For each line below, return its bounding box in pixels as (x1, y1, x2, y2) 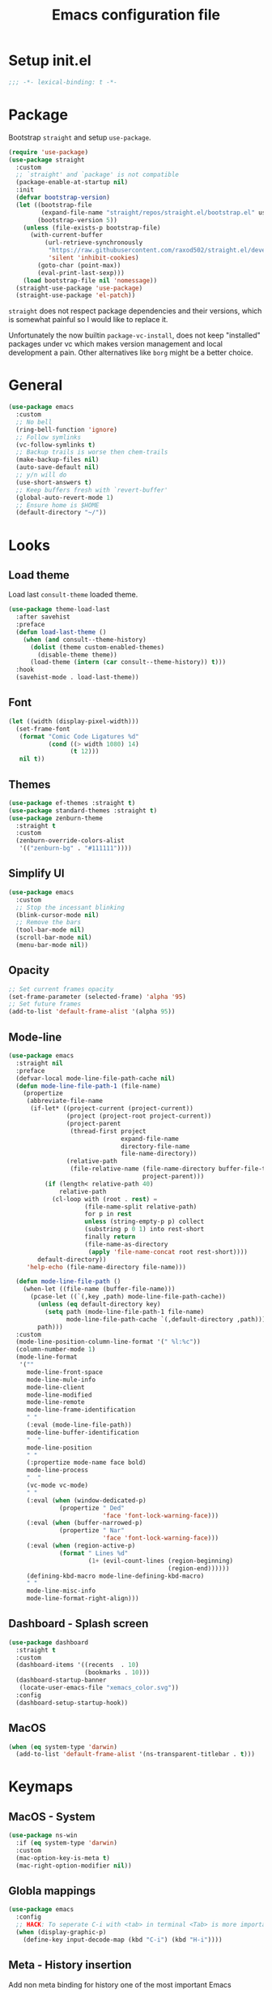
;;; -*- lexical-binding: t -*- (8, 78, 117, 86)
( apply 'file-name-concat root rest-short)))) (87, 1247, 249, 1256)
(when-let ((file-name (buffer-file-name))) (23, 1285, 176, 1294)
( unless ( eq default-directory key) (37, 1300, 161, 1308)
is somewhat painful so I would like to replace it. (8, 315, 168, 325)
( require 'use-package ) (8, 148, 89, 156)
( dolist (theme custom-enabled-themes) (29, 643, 164, 651)
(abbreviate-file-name (26, 1097, 104, 1105)
